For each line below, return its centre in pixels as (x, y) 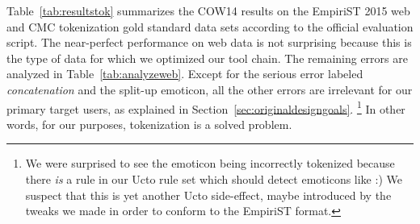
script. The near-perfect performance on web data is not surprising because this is (209, 42)
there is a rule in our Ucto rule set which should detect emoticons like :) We (214, 179)
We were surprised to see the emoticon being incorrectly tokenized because (210, 163)
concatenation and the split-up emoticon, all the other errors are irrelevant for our (210, 89)
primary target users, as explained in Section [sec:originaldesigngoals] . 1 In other (206, 107)
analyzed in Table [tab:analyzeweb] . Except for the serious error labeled (185, 74)
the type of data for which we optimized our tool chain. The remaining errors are (207, 58)
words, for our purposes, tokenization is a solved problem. (149, 124)
